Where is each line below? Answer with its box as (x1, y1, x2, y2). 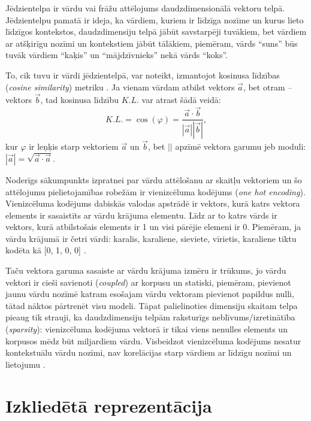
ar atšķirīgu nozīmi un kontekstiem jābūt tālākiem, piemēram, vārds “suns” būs (5, 37, 298, 49)
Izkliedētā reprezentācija (5, 393, 212, 417)
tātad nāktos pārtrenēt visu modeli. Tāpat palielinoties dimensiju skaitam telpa (5, 299, 298, 311)
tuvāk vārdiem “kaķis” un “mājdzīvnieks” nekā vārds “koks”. (5, 49, 228, 61)
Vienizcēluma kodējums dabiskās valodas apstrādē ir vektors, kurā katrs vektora (5, 197, 300, 210)
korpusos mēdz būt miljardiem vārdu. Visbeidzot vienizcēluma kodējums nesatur (5, 334, 301, 347)
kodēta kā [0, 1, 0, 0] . (5, 244, 86, 256)
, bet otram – (243, 80, 292, 93)
